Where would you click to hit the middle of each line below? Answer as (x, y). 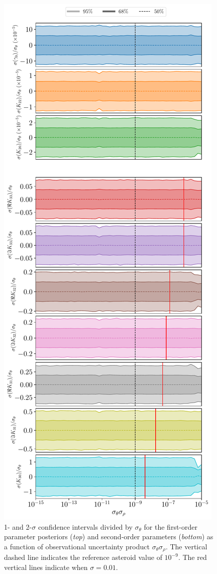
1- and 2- (18, 526)
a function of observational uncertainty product (77, 546)
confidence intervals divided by (85, 526)
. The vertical (186, 546)
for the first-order (171, 526)
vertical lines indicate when (46, 567)
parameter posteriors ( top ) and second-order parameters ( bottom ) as (109, 536)
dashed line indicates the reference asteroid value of (83, 557)
